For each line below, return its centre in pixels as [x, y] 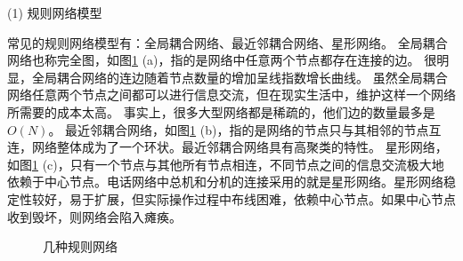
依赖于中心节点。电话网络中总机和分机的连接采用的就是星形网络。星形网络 [225, 182]
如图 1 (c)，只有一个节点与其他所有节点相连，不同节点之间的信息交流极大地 [226, 164]
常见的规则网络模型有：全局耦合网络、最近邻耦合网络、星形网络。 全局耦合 [227, 42]
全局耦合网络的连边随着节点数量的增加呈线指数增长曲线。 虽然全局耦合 [240, 77]
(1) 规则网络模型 [55, 12]
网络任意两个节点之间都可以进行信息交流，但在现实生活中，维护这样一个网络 [231, 95]
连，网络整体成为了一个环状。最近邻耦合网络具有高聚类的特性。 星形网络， [227, 147]
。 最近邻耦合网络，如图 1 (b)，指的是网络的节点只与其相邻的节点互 [245, 129]
